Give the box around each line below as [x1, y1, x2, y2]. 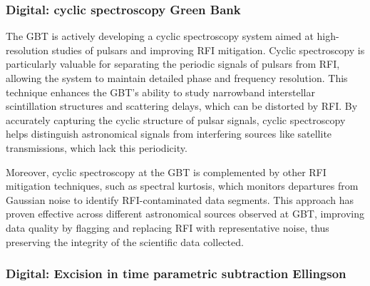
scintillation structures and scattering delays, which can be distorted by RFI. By [6, 98, 358, 113]
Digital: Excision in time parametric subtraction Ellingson [6, 265, 346, 282]
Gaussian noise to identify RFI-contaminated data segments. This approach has [6, 192, 354, 207]
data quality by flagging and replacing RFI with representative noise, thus [6, 220, 329, 235]
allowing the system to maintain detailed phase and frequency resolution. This [6, 71, 348, 85]
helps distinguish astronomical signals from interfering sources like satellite [6, 126, 332, 141]
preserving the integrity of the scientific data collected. [6, 234, 244, 249]
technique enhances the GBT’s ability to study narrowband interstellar [6, 84, 315, 99]
